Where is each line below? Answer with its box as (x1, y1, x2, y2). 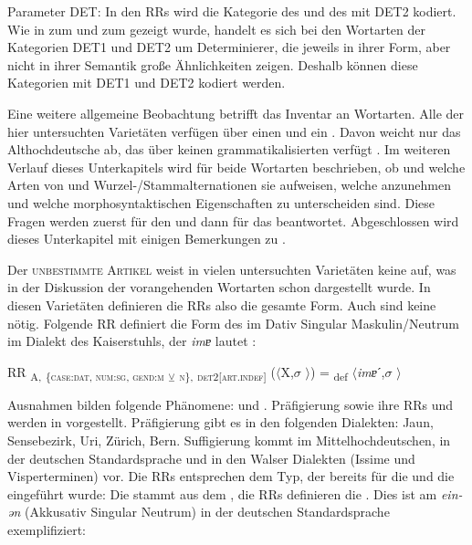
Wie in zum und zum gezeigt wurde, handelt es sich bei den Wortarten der (7, 19, 426, 38)
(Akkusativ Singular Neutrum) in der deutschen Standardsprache (24, 502, 390, 521)
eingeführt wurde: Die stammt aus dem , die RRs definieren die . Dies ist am (7, 484, 437, 503)
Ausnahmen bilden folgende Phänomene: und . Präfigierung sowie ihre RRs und (7, 394, 454, 414)
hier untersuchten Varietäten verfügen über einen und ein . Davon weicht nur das (7, 121, 461, 141)
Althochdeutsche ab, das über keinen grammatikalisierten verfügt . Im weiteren (7, 140, 451, 159)
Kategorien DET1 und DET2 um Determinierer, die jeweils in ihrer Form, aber (7, 37, 451, 57)
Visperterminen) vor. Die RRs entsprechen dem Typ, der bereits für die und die (7, 466, 455, 486)
